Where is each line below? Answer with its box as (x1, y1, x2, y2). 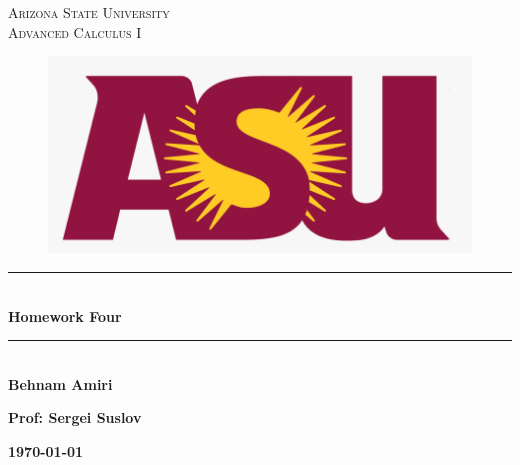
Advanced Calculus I (8, 21, 142, 42)
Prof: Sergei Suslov (8, 407, 142, 428)
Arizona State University (8, 2, 170, 22)
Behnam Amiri (8, 373, 113, 394)
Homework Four (8, 305, 122, 326)
